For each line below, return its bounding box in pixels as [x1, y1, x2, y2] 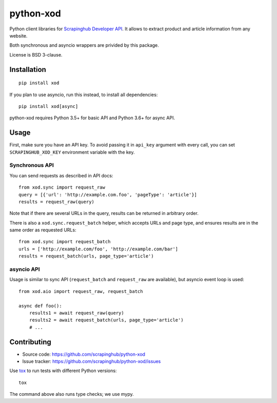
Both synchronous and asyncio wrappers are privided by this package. [9, 42, 159, 48]
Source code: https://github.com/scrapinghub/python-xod [22, 351, 146, 357]
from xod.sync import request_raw [18, 185, 105, 190]
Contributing [9, 337, 51, 346]
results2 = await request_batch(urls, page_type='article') [29, 317, 184, 323]
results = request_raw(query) [18, 198, 95, 205]
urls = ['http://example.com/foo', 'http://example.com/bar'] [18, 246, 179, 252]
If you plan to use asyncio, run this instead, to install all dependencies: [9, 91, 158, 98]
